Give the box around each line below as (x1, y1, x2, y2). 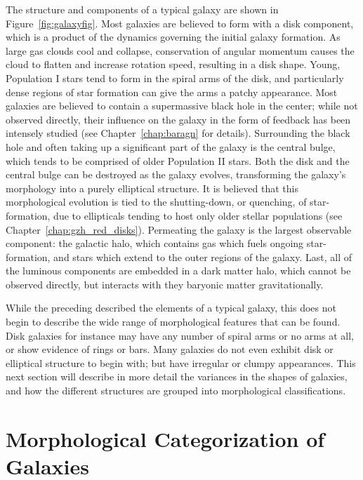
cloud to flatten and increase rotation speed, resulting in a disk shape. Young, (6, 57, 341, 72)
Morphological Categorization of (6, 424, 325, 453)
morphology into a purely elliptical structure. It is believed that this (6, 180, 298, 195)
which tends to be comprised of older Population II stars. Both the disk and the (6, 153, 350, 168)
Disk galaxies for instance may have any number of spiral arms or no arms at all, (6, 328, 354, 342)
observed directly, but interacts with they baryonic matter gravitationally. (6, 276, 324, 291)
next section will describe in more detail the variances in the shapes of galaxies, (6, 369, 348, 384)
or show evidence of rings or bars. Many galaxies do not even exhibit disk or (6, 342, 334, 356)
